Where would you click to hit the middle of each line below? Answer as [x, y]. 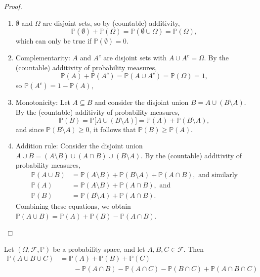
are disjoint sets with [135, 58]
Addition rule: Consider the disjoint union [79, 146]
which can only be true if [54, 41]
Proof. [13, 6]
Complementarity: [43, 58]
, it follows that [112, 129]
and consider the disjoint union [142, 102]
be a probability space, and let [99, 249]
